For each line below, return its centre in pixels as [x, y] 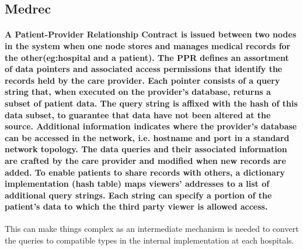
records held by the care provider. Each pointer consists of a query [142, 80]
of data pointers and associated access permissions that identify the [144, 69]
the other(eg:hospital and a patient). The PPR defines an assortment [147, 57]
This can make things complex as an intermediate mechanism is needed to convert [152, 229]
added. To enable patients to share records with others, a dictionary [145, 172]
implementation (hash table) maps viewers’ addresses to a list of [137, 184]
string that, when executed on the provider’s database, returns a [138, 92]
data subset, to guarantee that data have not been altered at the [138, 114]
